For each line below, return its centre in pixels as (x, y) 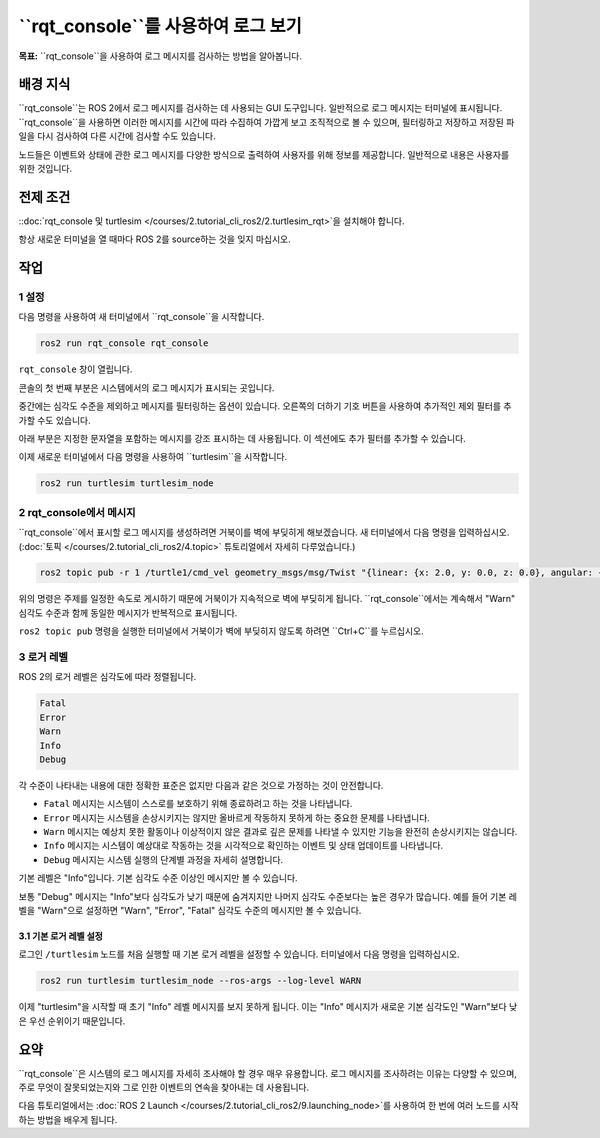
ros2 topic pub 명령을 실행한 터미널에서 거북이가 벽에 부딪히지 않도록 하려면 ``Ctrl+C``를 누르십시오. (221, 631)
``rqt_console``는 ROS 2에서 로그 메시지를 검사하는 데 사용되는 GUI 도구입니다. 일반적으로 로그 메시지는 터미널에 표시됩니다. (260, 108)
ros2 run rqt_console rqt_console (124, 343)
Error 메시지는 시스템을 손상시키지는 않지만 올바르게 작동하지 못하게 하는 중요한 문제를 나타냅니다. (236, 817)
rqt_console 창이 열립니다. (75, 369)
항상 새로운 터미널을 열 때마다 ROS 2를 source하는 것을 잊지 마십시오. (155, 239)
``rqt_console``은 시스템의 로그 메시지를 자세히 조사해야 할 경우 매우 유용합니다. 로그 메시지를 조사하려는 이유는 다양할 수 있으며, (267, 1073)
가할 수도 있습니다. (54, 420)
